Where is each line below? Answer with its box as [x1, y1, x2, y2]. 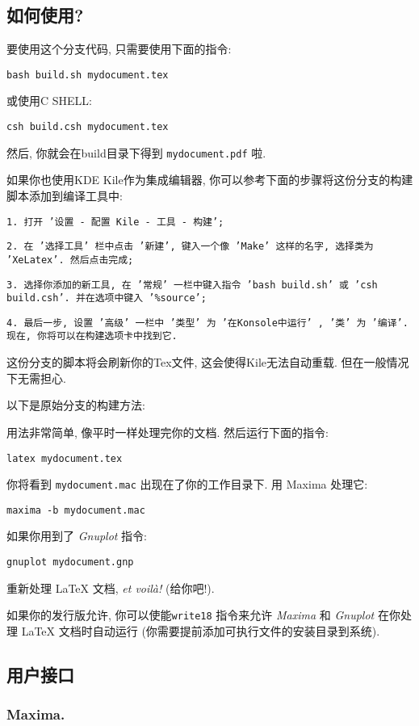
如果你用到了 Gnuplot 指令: [6, 527, 147, 544]
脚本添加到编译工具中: [6, 187, 123, 204]
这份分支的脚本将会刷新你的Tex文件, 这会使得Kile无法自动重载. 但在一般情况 [6, 354, 409, 371]
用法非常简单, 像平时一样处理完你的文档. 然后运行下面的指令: [6, 423, 329, 440]
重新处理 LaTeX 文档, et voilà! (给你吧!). [6, 579, 215, 596]
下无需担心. [6, 369, 66, 386]
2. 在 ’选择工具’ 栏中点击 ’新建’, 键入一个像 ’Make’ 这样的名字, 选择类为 [6, 241, 374, 253]
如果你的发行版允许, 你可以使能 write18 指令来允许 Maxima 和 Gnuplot [6, 606, 375, 623]
